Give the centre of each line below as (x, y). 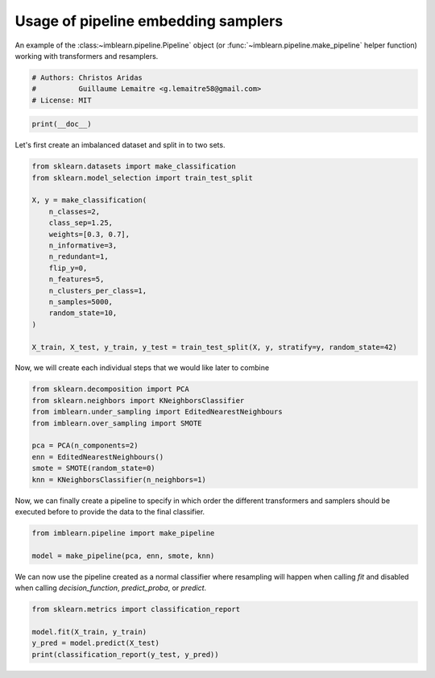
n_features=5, (77, 279)
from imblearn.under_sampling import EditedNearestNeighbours (157, 412)
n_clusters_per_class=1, (98, 291)
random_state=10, (83, 313)
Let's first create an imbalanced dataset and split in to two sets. (120, 145)
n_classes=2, (75, 211)
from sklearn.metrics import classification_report (136, 609)
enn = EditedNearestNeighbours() (98, 457)
